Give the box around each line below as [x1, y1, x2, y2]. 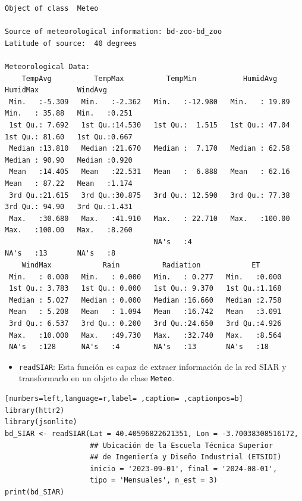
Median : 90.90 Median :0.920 [5, 155, 133, 164]
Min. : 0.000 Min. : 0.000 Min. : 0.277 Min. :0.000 [9, 272, 282, 281]
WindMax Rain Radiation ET [21, 261, 260, 270]
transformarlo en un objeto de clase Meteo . [18, 372, 175, 384]
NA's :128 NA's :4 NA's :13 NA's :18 [9, 343, 269, 351]
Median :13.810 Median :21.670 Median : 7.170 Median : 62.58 [9, 144, 290, 153]
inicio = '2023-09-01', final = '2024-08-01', [90, 464, 278, 473]
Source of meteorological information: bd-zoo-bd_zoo [5, 27, 222, 36]
